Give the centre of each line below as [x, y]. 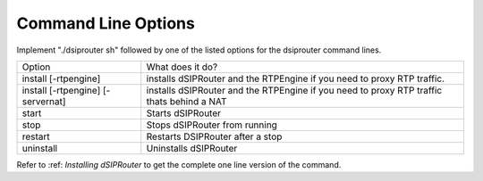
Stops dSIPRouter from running [212, 125]
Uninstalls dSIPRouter [192, 148]
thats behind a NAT [186, 101]
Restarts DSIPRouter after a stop [214, 136]
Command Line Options [106, 23]
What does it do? [182, 67]
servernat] [44, 101]
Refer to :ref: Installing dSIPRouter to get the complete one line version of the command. [179, 164]
